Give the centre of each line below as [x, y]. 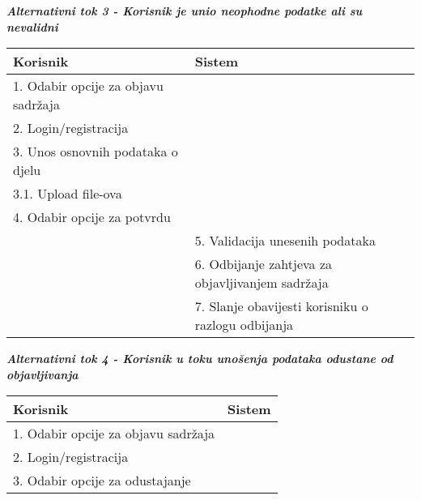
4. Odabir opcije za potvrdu [92, 217]
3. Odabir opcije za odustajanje [102, 481]
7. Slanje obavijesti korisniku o [281, 306]
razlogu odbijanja [244, 325]
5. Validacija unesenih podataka [285, 241]
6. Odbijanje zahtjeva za [264, 264]
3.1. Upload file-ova [68, 194]
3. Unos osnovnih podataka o [96, 152]
